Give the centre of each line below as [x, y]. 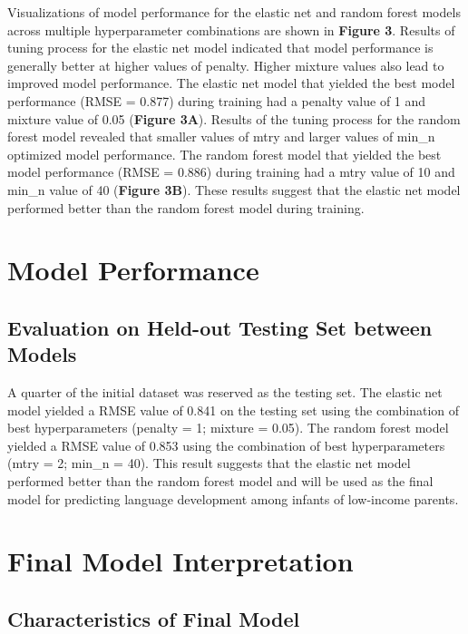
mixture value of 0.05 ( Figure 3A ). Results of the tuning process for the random [234, 118]
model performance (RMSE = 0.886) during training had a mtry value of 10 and [231, 172]
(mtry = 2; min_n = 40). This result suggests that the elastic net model [209, 463]
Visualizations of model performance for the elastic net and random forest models [234, 12]
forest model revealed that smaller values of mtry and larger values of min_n [221, 137]
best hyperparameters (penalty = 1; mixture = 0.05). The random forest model [228, 428]
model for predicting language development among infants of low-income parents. [233, 498]
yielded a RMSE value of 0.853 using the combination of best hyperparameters [226, 445]
